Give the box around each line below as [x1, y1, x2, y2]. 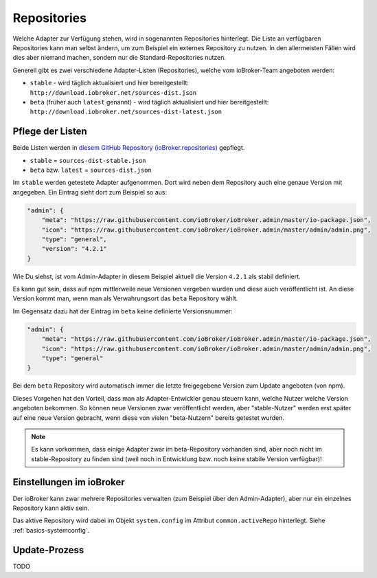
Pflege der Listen [12, 126, 87, 137]
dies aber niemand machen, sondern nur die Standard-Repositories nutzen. [12, 54, 227, 62]
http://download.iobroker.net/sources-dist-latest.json [30, 108, 222, 116]
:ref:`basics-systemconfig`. [12, 526, 90, 534]
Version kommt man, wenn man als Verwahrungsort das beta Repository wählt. [12, 294, 238, 302]
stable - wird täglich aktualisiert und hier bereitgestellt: [30, 79, 189, 87]
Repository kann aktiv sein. [12, 504, 89, 512]
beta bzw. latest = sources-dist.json [30, 166, 152, 174]
